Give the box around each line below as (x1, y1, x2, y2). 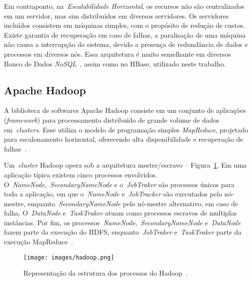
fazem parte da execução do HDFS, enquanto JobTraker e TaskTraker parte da (4, 227, 242, 237)
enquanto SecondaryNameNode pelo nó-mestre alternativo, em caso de (28, 198, 238, 208)
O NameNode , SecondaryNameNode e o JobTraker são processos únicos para (4, 179, 234, 189)
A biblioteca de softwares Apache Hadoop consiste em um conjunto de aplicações (4, 105, 246, 115)
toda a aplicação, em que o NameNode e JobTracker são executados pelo (4, 189, 222, 199)
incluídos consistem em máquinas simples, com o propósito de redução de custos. (4, 20, 245, 30)
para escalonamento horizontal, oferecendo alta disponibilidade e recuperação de (4, 134, 243, 144)
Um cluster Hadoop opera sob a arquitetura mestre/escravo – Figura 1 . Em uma (4, 160, 247, 170)
